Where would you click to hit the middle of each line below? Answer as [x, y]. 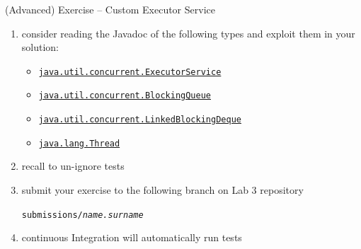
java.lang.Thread [79, 143]
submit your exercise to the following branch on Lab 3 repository [162, 190]
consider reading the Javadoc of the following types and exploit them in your [188, 33]
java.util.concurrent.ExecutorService [130, 72]
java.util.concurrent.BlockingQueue [125, 96]
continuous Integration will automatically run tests [132, 237]
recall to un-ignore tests [73, 166]
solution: [40, 47]
